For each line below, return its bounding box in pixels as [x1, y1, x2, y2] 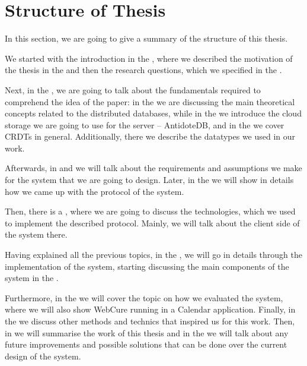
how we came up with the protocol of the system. [5, 185, 184, 197]
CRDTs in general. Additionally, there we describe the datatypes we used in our [5, 130, 296, 143]
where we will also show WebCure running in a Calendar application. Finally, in [5, 303, 296, 315]
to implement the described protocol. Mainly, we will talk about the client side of [5, 216, 300, 229]
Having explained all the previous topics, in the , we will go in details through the [5, 248, 302, 261]
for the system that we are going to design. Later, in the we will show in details [5, 173, 294, 186]
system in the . [5, 272, 59, 284]
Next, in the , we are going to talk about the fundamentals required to [5, 83, 261, 96]
